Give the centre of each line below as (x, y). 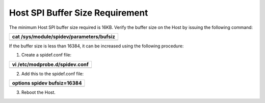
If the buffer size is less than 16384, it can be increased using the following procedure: (96, 46)
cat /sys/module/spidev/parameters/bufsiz (64, 37)
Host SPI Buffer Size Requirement (79, 13)
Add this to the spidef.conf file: (53, 74)
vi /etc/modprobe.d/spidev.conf (50, 64)
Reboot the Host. (39, 92)
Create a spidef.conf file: (46, 55)
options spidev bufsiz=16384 (47, 83)
